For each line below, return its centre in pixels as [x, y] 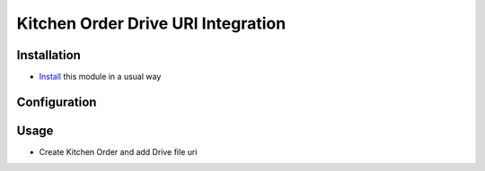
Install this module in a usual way [100, 77]
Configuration [57, 102]
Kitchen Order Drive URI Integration [151, 23]
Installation [48, 55]
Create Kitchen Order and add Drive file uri [118, 151]
